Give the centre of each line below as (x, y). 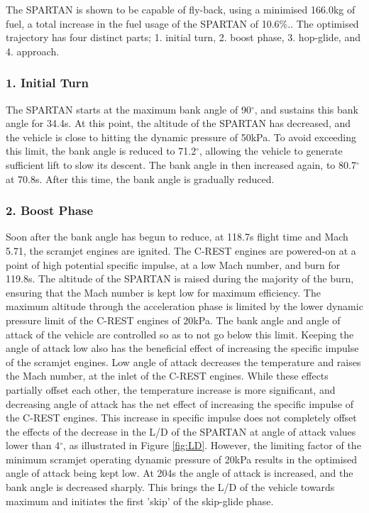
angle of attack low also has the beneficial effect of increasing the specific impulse (182, 348)
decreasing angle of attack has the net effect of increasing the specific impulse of (180, 403)
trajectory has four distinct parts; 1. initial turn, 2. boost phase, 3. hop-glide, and (183, 37)
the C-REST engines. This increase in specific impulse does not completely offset (181, 418)
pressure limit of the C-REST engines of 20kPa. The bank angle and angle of (173, 320)
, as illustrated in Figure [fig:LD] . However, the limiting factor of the (212, 445)
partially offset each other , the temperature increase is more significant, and (171, 389)
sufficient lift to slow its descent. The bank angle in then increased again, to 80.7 (181, 164)
